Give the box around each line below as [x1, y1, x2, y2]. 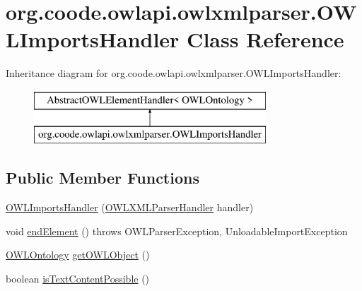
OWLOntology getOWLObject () [6, 247, 150, 262]
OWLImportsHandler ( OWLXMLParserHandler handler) [6, 200, 254, 215]
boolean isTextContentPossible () [6, 271, 150, 286]
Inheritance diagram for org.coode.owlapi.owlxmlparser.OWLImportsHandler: [6, 66, 341, 81]
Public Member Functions [6, 167, 199, 189]
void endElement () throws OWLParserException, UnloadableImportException [6, 223, 348, 238]
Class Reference [187, 25, 344, 54]
